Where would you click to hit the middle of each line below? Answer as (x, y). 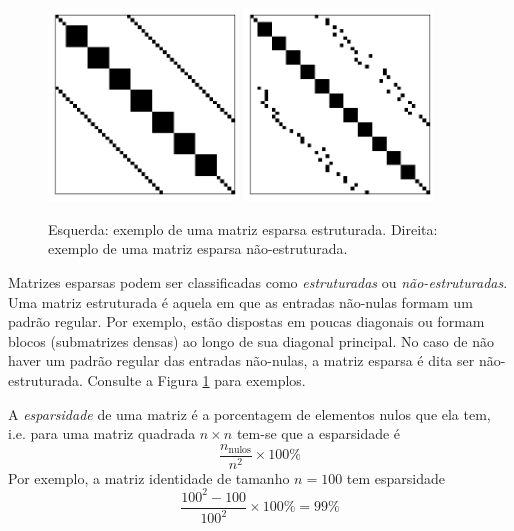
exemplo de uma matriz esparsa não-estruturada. (198, 248)
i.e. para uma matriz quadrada (102, 433)
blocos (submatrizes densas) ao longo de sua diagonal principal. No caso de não (251, 340)
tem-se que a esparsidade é (318, 433)
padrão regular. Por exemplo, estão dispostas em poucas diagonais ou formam (246, 321)
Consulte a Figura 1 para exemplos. (196, 379)
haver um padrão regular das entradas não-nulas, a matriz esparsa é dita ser (241, 360)
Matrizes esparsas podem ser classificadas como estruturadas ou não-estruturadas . (258, 281)
